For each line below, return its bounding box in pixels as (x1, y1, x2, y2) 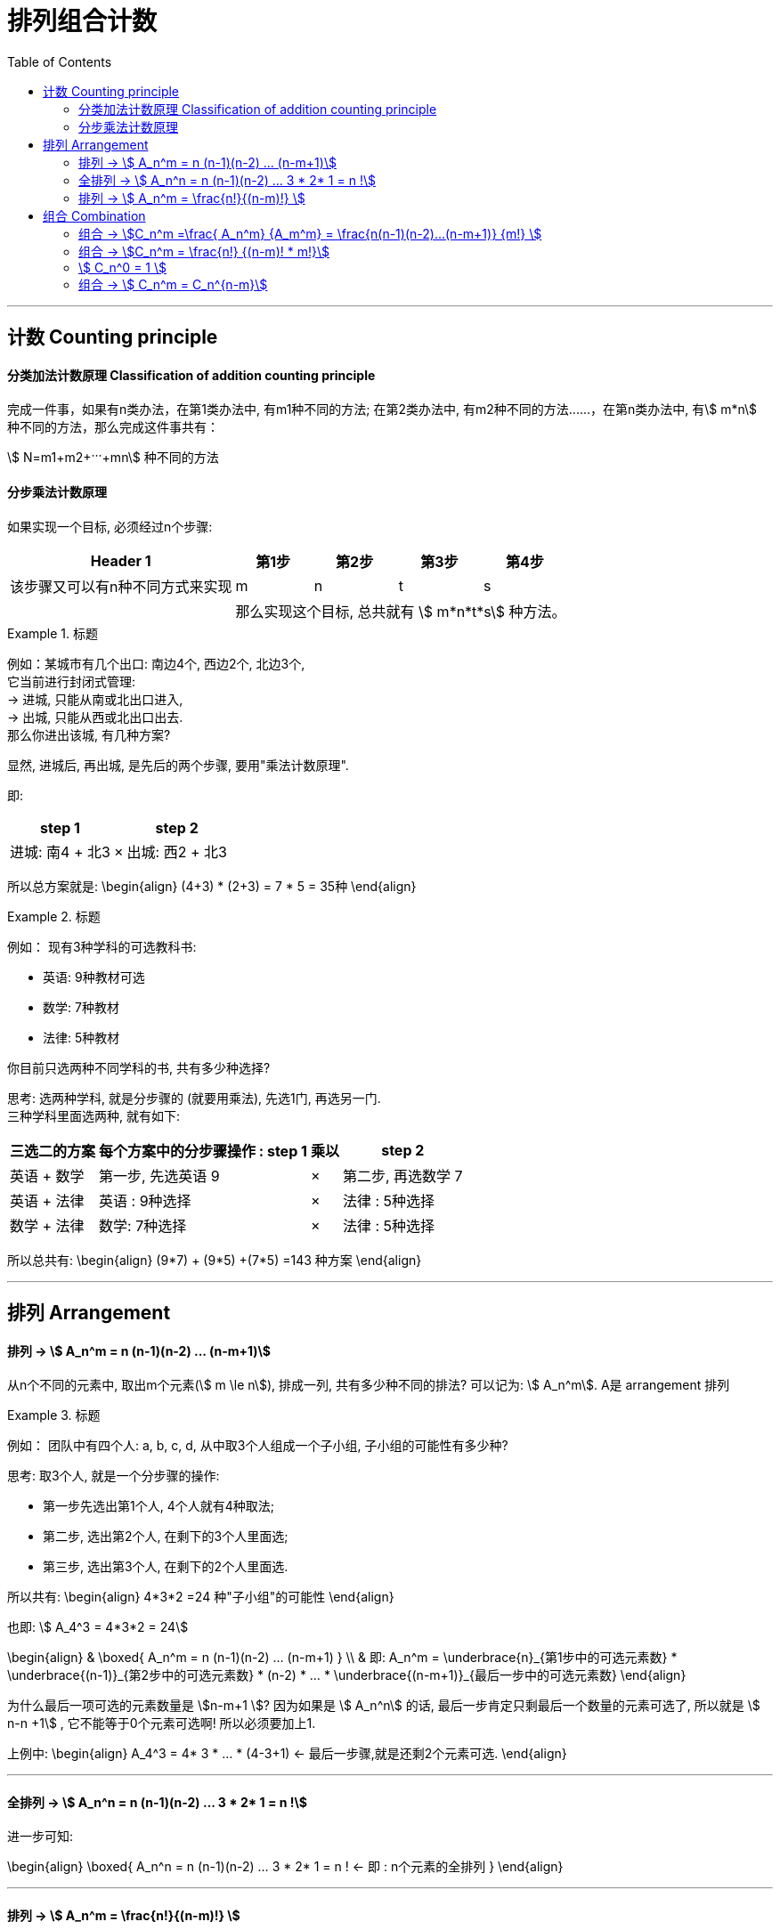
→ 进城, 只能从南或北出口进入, (7, 691, 183, 707)
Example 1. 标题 (7, 625, 98, 641)
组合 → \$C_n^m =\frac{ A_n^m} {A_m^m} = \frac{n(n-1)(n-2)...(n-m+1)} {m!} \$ (78, 225, 542, 241)
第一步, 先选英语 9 (99, 1166, 220, 1185)
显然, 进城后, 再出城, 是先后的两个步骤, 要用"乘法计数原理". (7, 757, 349, 773)
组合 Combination (43, 207, 146, 223)
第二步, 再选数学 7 (342, 1166, 463, 1185)
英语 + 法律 (10, 1191, 85, 1210)
